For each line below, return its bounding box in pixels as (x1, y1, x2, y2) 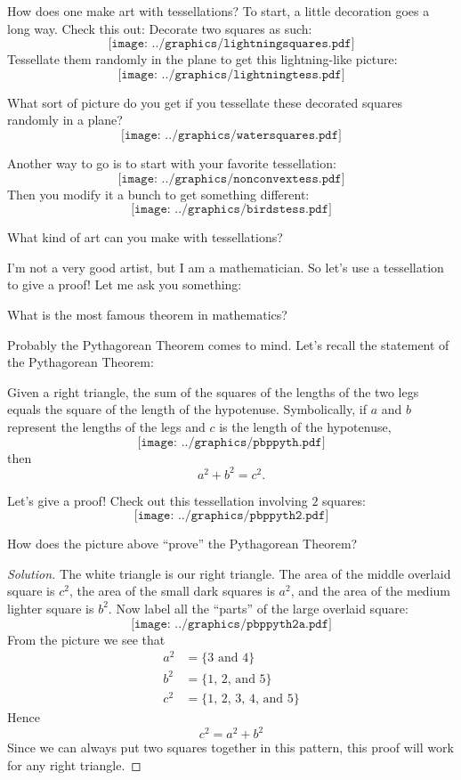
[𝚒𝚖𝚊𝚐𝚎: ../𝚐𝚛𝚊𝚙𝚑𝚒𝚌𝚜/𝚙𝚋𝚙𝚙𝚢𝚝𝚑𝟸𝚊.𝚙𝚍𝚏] (131, 617, 332, 630)
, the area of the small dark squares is (69, 581, 275, 600)
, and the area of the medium (290, 581, 450, 600)
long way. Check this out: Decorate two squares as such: (7, 19, 312, 37)
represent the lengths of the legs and (7, 417, 206, 435)
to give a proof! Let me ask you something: (7, 275, 242, 294)
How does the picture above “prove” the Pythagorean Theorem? (7, 534, 358, 553)
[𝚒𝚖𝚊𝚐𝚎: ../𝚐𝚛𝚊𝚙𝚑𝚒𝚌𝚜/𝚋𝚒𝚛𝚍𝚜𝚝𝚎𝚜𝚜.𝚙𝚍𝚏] (131, 203, 332, 216)
